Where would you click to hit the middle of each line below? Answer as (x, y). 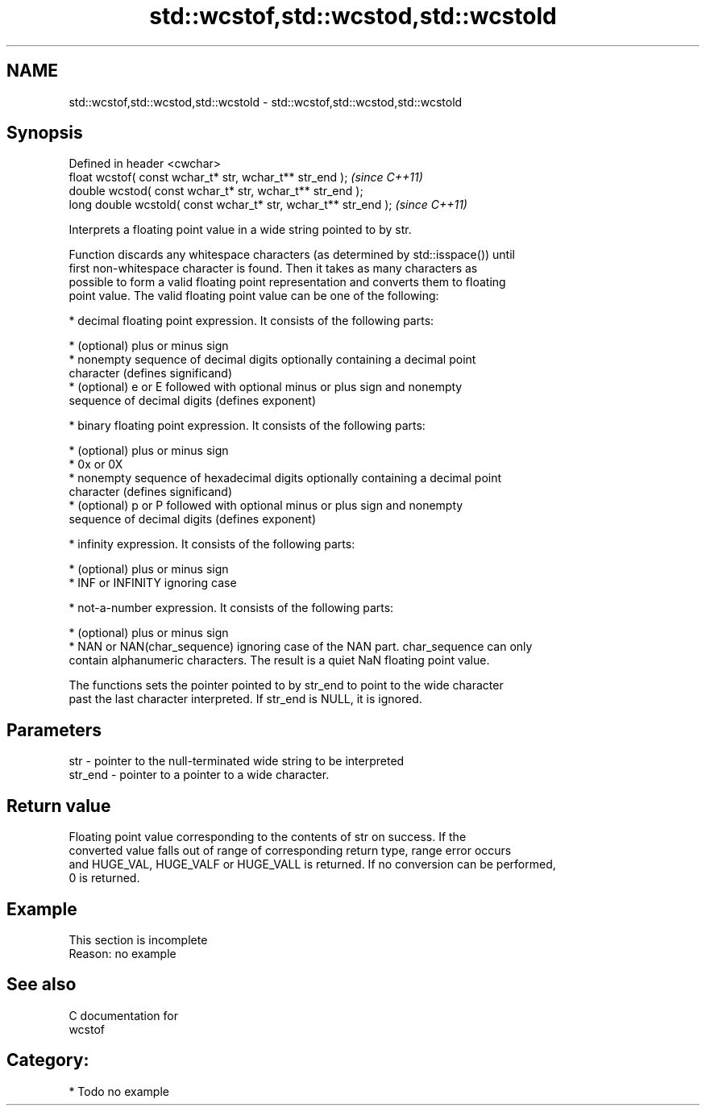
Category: (48, 1060)
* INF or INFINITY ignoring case (153, 583)
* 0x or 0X (96, 464)
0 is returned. (104, 878)
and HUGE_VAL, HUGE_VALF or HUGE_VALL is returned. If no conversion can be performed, (312, 864)
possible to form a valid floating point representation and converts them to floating (287, 282)
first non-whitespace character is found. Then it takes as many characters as (273, 269)
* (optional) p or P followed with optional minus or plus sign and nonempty (266, 506)
